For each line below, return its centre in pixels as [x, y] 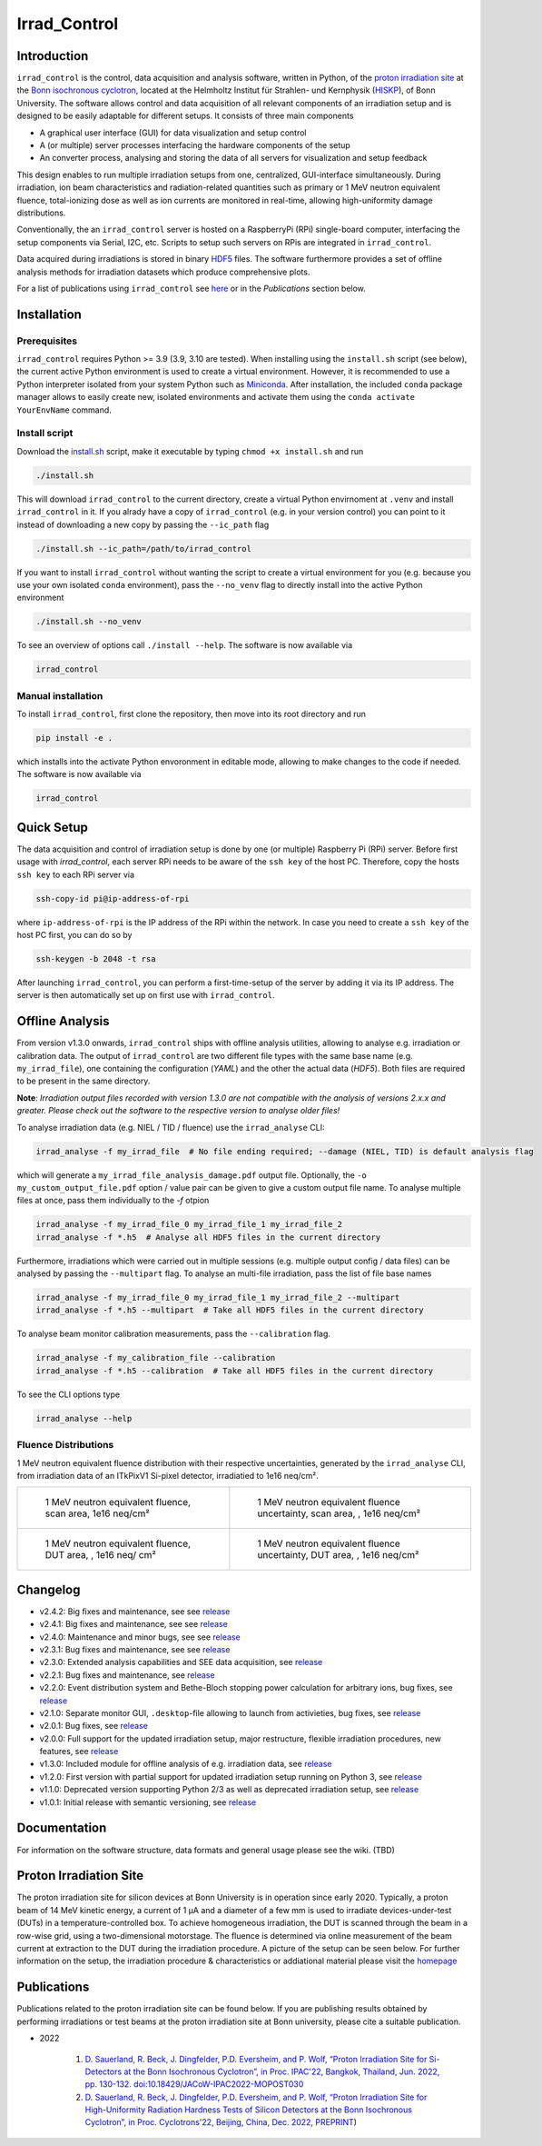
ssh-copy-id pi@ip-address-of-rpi [113, 898]
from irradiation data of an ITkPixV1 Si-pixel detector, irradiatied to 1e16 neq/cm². [168, 1475]
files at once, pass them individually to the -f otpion [113, 1201]
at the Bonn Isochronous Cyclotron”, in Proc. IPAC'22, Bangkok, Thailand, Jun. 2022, [282, 2071]
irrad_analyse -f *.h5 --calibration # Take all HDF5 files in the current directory [235, 1371]
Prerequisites [47, 341]
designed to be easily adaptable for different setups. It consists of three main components [185, 116]
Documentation [62, 1828]
